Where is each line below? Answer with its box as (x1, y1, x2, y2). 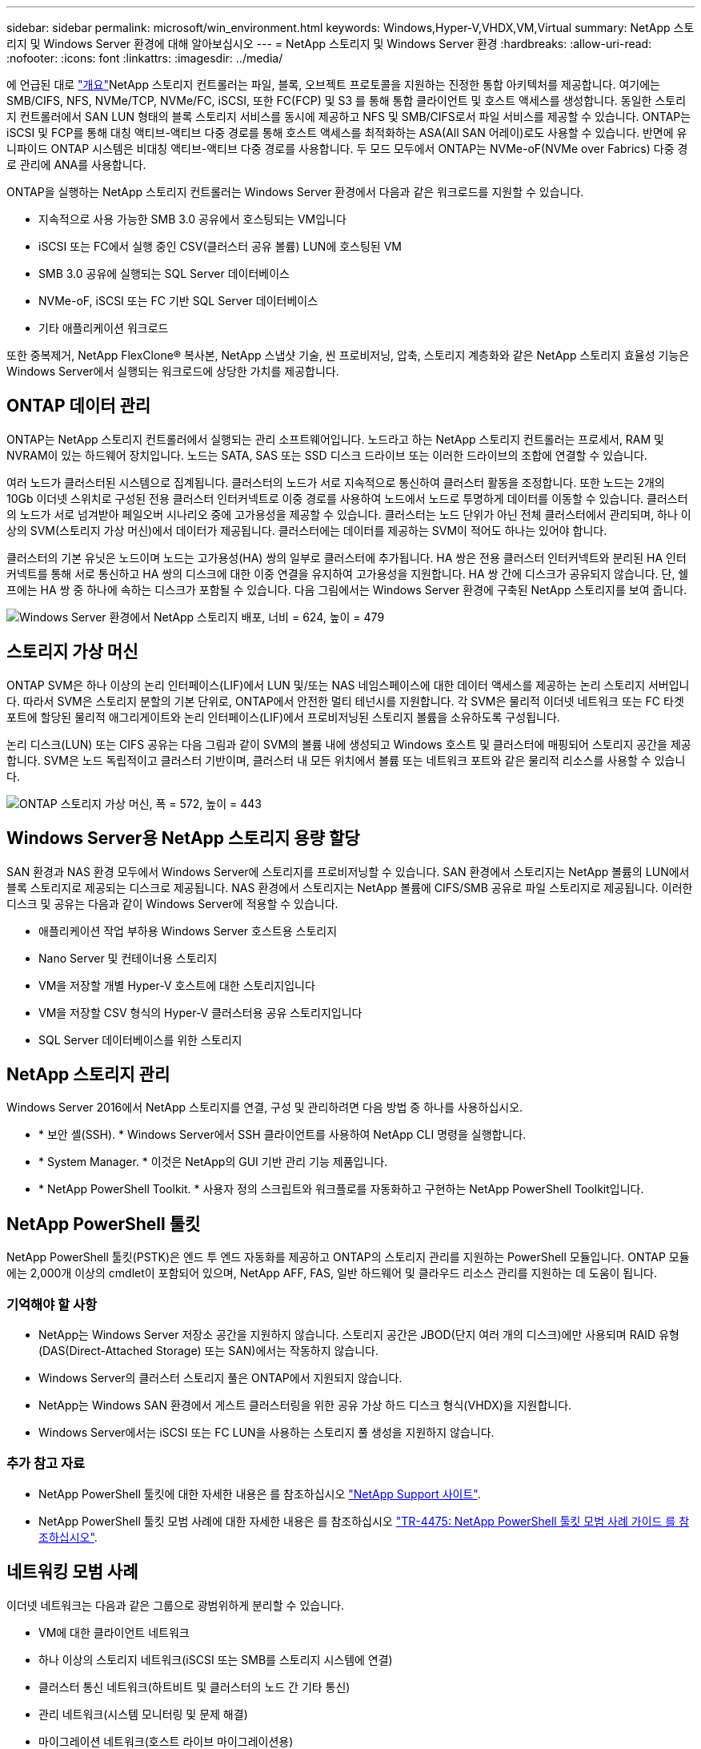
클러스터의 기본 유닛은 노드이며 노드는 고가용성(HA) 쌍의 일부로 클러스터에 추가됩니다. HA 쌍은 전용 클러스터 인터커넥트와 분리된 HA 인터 (6, 550, 687, 565)
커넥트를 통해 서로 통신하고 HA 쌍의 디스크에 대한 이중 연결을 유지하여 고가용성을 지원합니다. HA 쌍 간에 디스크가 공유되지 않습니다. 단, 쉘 (6, 566, 689, 581)
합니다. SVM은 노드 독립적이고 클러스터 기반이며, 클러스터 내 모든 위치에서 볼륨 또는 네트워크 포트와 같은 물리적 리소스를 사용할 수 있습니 (6, 753, 686, 767)
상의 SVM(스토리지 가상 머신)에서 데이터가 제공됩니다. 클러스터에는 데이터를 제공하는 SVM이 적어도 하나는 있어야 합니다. (6, 523, 607, 537)
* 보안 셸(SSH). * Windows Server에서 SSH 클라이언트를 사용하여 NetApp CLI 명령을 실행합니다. (38, 1128, 527, 1142)
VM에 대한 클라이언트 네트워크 (38, 1625, 190, 1639)
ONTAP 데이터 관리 (6, 396, 151, 416)
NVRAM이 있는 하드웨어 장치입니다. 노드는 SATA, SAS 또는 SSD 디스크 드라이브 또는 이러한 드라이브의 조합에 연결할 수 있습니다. (6, 448, 647, 462)
